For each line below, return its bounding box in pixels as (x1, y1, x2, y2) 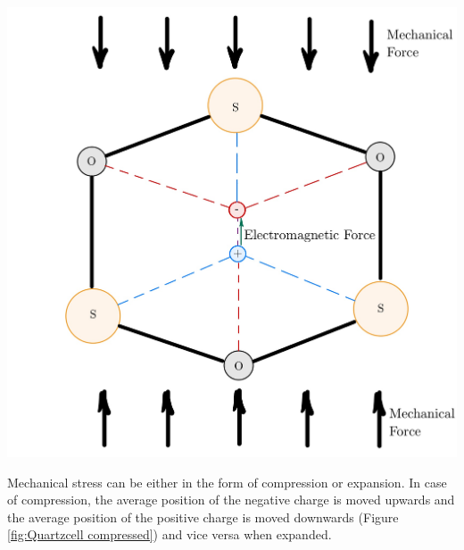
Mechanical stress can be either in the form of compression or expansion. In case (7, 472, 447, 491)
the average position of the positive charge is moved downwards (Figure (7, 507, 399, 526)
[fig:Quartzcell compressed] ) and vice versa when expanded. (7, 525, 332, 544)
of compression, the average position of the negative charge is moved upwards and (7, 490, 455, 509)
